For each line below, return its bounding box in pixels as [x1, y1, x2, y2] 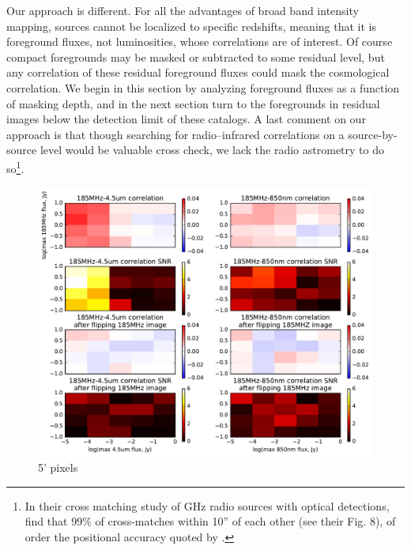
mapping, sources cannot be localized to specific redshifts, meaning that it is [6, 17, 376, 34]
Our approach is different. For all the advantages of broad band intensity [6, 2, 359, 18]
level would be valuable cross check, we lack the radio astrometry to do [40, 141, 384, 158]
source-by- [348, 126, 398, 142]
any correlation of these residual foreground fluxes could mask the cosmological [6, 64, 390, 81]
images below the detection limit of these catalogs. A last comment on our [6, 111, 366, 127]
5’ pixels [38, 459, 78, 476]
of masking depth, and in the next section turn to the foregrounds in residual [6, 95, 380, 111]
